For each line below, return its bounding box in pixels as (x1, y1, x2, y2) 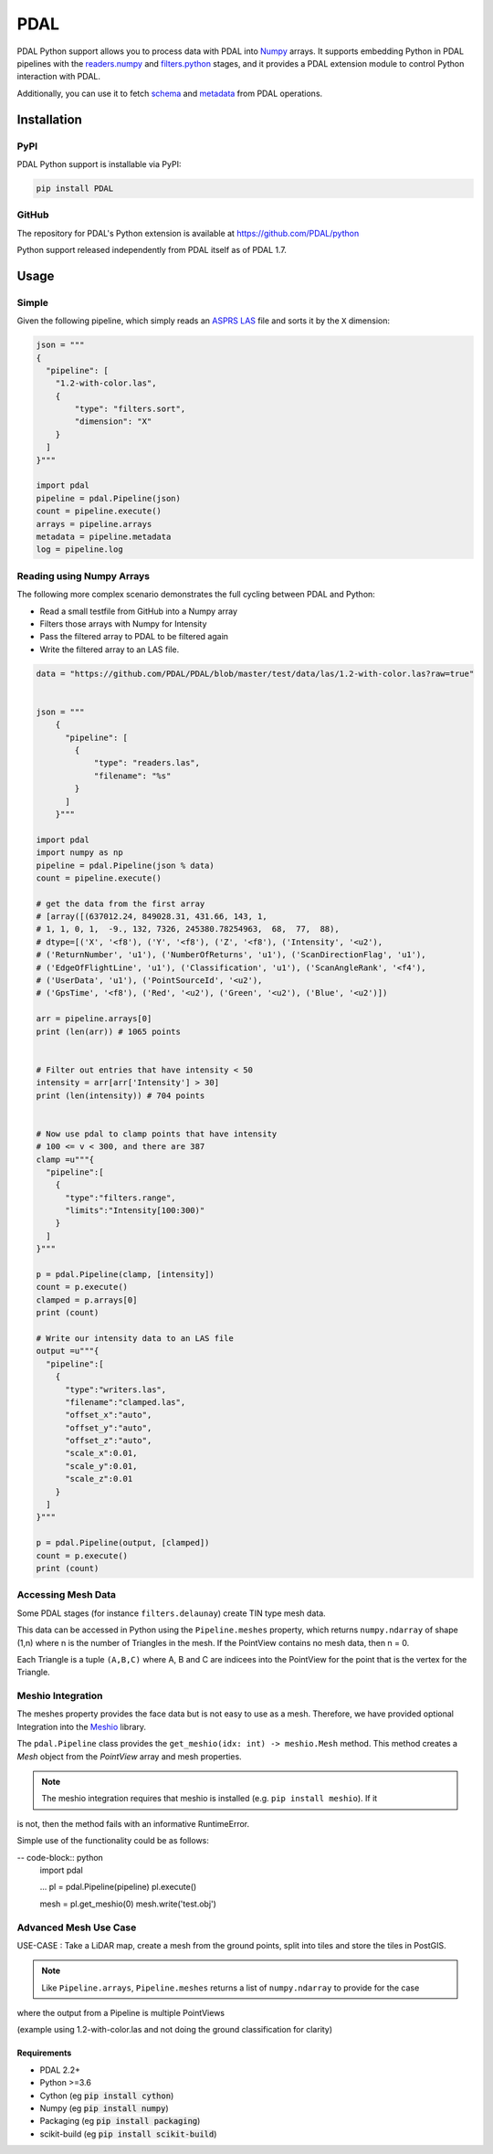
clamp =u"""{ (36, 1154, 95, 1165)
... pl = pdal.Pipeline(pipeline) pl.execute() (39, 1882, 197, 1893)
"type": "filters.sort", (74, 404, 186, 415)
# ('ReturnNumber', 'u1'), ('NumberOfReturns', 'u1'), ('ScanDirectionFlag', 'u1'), (36, 950, 426, 960)
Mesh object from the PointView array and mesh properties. (16, 1750, 242, 1762)
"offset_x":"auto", (65, 1410, 152, 1420)
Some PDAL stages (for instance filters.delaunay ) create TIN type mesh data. (16, 1608, 326, 1619)
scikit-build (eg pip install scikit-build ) (39, 2128, 217, 2139)
